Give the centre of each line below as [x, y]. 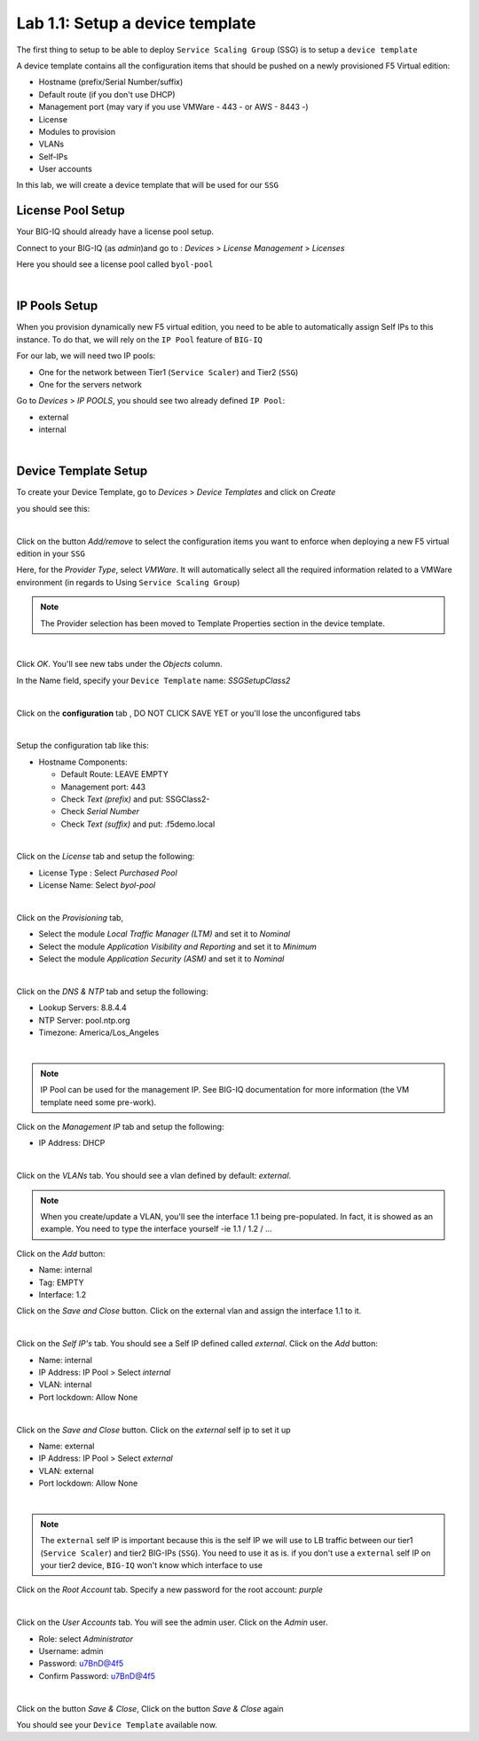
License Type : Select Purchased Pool [108, 873]
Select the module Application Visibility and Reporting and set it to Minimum [177, 946]
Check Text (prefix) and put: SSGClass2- [135, 799]
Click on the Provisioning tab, [70, 918]
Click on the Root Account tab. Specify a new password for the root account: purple [169, 1590]
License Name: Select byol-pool [97, 885]
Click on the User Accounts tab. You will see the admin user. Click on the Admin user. [172, 1622]
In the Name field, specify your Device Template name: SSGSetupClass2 [153, 680]
